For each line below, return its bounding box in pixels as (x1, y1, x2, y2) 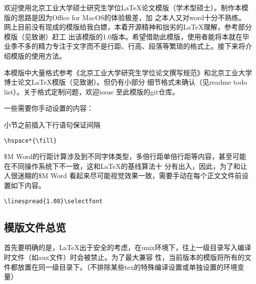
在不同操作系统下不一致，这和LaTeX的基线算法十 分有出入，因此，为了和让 (4, 160, 248, 171)
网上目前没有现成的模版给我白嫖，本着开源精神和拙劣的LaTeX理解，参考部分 (4, 22, 252, 32)
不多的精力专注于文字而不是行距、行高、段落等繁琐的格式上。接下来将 (17, 41, 245, 51)
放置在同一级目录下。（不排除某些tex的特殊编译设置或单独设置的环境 (17, 261, 238, 272)
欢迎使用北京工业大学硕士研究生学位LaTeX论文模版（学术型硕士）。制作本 (4, 2, 242, 12)
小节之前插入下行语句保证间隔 (4, 119, 100, 129)
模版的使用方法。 (10, 50, 66, 61)
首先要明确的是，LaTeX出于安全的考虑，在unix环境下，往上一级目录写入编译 (4, 242, 252, 252)
